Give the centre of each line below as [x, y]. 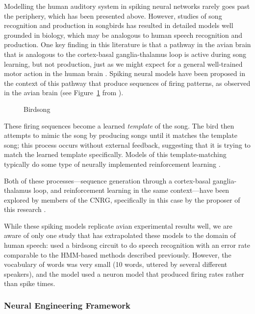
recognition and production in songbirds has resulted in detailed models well [119, 25]
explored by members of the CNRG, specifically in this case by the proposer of [122, 199]
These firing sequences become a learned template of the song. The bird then [119, 125]
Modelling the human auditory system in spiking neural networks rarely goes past [127, 6]
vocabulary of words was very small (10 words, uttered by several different [116, 264]
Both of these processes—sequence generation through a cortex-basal [107, 180]
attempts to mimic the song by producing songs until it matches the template [121, 135]
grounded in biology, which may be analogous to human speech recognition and [123, 35]
